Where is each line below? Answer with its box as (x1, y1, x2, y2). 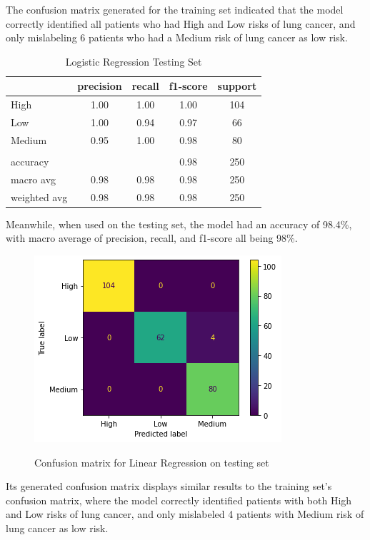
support (217, 78, 257, 93)
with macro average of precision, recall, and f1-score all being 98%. (6, 230, 298, 245)
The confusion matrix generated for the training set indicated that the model (6, 2, 344, 16)
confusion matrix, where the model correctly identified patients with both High (6, 492, 352, 507)
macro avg (11, 171, 56, 186)
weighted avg (11, 189, 68, 204)
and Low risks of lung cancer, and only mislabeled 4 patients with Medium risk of (6, 506, 364, 521)
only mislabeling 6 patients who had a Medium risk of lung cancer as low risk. (6, 30, 348, 45)
